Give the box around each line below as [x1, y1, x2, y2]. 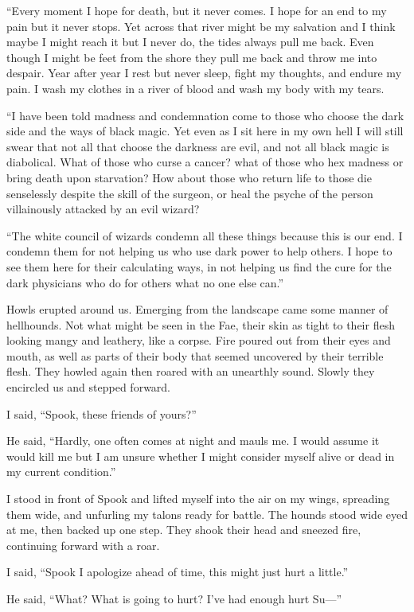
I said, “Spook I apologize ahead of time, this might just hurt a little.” [6, 563, 349, 580]
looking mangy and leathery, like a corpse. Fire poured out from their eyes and [6, 332, 391, 349]
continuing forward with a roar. [6, 536, 160, 553]
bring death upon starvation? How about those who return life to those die [6, 169, 372, 185]
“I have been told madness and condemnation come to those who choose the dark [6, 107, 404, 123]
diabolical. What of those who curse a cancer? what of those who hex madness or [6, 154, 404, 170]
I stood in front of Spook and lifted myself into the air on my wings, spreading [6, 490, 390, 507]
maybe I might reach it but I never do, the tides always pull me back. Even [6, 33, 374, 50]
